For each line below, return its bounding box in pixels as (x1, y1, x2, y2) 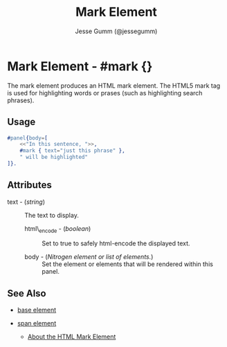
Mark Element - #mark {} (7, 58, 153, 74)
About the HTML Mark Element (27, 332, 116, 341)
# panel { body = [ (7, 134, 48, 142)
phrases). (7, 96, 35, 104)
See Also (7, 288, 46, 299)
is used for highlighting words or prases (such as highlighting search (7, 88, 203, 97)
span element (17, 319, 57, 328)
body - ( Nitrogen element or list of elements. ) (24, 253, 154, 261)
